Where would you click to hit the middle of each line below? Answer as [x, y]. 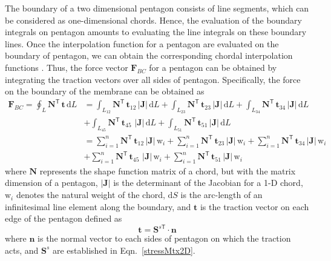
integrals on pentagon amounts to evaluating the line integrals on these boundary [156, 32]
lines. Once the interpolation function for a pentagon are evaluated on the [142, 43]
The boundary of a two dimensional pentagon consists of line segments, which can [157, 8]
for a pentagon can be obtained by [213, 67]
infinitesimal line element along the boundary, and [98, 206]
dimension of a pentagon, [51, 183]
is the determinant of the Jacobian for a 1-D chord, [208, 183]
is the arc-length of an [221, 195]
